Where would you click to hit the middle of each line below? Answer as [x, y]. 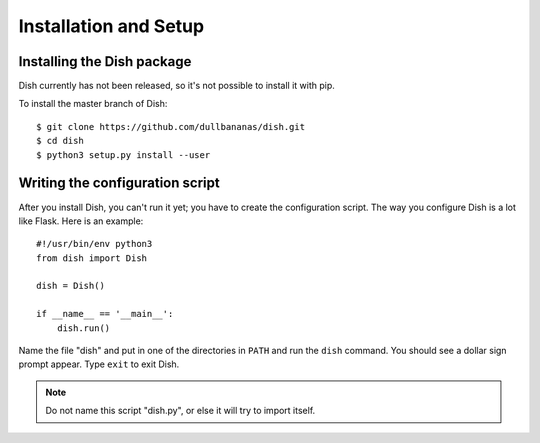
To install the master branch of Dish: [93, 104]
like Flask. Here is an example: [81, 221]
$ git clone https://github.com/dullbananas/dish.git [170, 126]
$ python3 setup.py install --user [123, 154]
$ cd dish [60, 141]
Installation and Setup [111, 26]
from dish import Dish [92, 258]
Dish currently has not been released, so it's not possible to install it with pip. [176, 86]
